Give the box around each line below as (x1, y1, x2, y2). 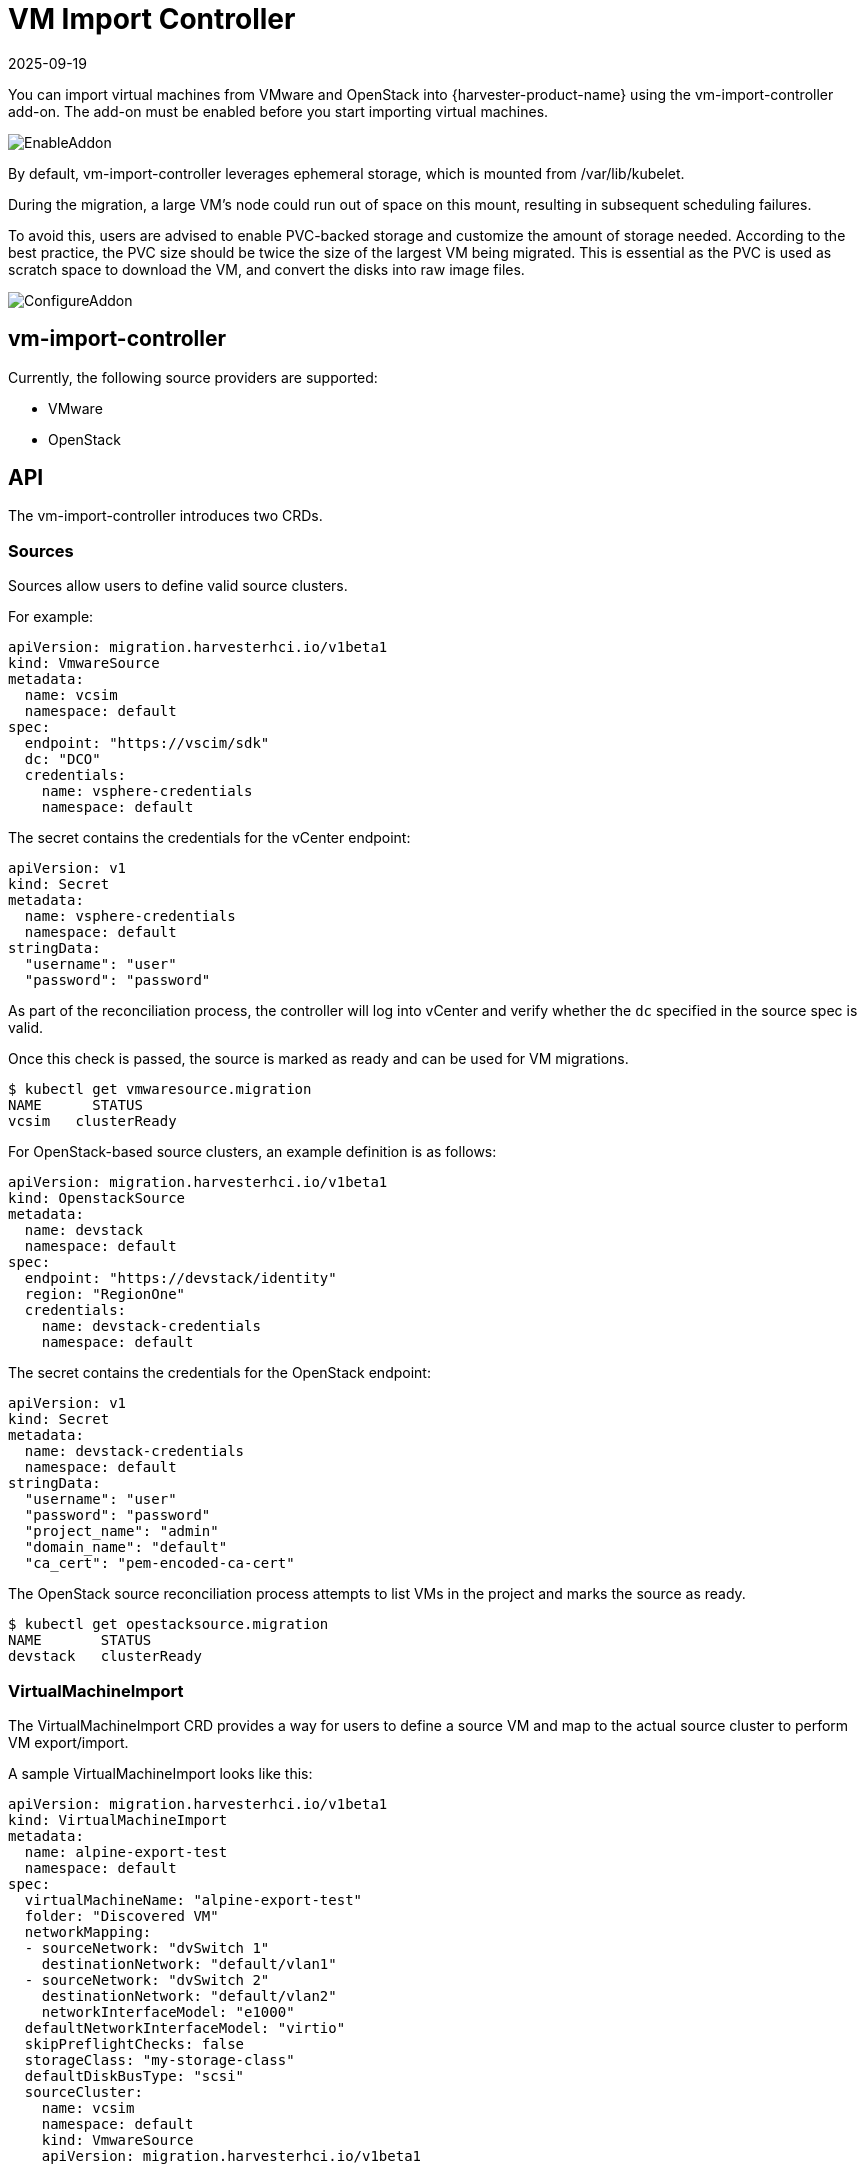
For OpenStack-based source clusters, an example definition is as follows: (8, 1143, 497, 1161)
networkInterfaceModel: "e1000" (41, 2003, 295, 2020)
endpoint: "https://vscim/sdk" (24, 735, 270, 752)
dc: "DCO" (24, 751, 101, 768)
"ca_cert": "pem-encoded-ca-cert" (24, 1555, 295, 1572)
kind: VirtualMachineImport (8, 1811, 228, 1828)
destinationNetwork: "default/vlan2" (41, 1987, 337, 2004)
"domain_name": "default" (24, 1539, 228, 1556)
